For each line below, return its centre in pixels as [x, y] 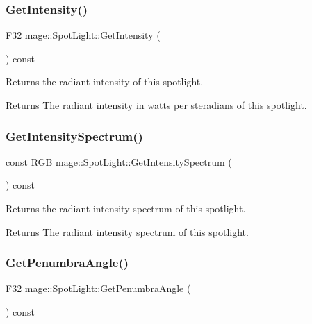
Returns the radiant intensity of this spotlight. [105, 82]
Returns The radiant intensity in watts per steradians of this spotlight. [156, 105]
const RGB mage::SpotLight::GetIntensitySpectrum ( [119, 161]
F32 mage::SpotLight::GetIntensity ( [83, 35]
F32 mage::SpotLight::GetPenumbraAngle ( [98, 288]
